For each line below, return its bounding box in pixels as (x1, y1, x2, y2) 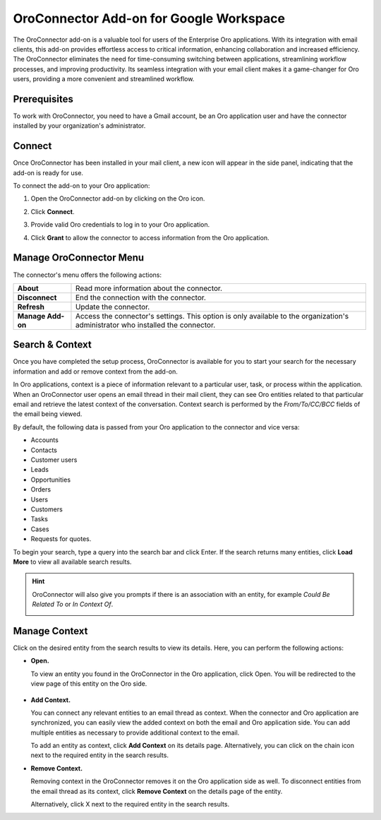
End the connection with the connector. (75, 292, 206, 302)
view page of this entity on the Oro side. (30, 679, 147, 688)
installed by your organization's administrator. (13, 121, 146, 130)
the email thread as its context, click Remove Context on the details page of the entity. (30, 787, 283, 795)
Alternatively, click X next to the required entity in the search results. (30, 800, 229, 809)
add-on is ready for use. (13, 168, 84, 177)
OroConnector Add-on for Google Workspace (13, 11, 286, 26)
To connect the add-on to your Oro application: (13, 182, 150, 190)
